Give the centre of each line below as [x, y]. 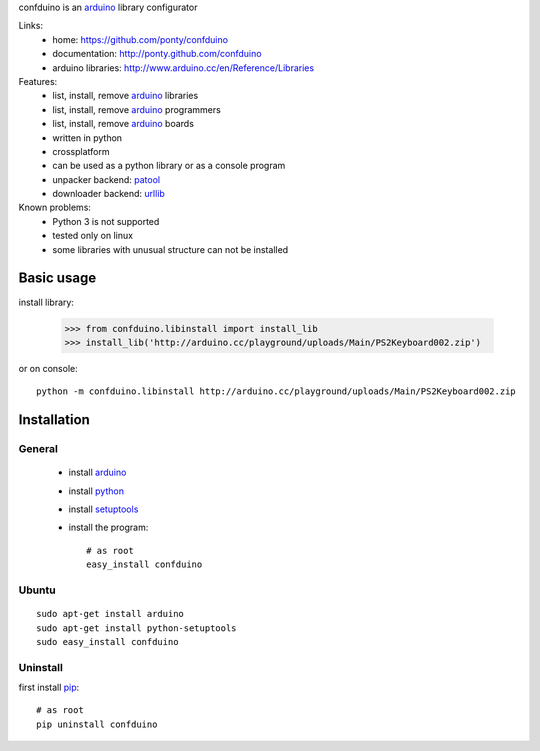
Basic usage [57, 278]
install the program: [108, 527]
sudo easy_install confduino [107, 641]
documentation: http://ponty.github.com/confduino [157, 54]
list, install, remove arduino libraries [125, 96]
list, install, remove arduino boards [123, 124]
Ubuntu [37, 590]
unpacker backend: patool [106, 179]
